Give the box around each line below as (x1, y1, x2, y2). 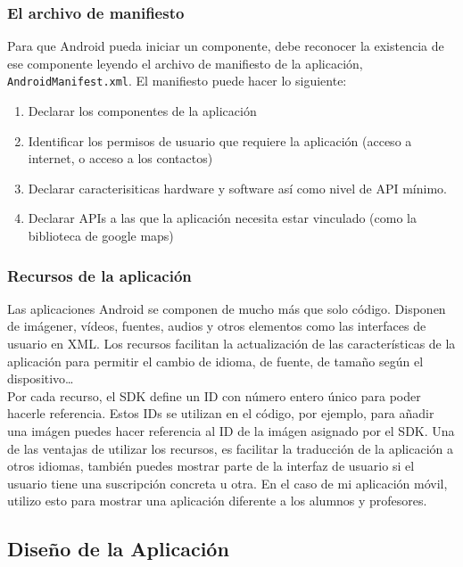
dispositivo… (7, 369, 74, 388)
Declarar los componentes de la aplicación (28, 102, 257, 120)
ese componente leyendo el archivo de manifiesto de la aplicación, (7, 53, 363, 72)
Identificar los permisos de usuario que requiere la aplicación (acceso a (28, 131, 412, 150)
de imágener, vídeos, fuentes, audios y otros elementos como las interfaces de (7, 316, 426, 335)
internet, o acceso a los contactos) (28, 149, 213, 168)
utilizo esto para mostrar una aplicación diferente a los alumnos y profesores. (7, 491, 427, 510)
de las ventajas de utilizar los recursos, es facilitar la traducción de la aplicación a (7, 439, 453, 457)
